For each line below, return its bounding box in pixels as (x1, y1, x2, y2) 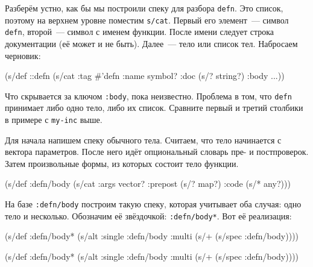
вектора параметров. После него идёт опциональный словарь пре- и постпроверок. (5, 145, 309, 158)
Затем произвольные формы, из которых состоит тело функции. (5, 157, 239, 169)
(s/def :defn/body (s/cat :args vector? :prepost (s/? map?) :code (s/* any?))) (5, 177, 291, 190)
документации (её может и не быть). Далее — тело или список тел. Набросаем (5, 37, 298, 49)
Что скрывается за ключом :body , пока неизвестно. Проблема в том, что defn (5, 89, 292, 102)
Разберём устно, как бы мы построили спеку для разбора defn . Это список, (5, 2, 283, 14)
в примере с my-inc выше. (5, 113, 103, 125)
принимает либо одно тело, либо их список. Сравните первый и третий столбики (5, 101, 303, 114)
